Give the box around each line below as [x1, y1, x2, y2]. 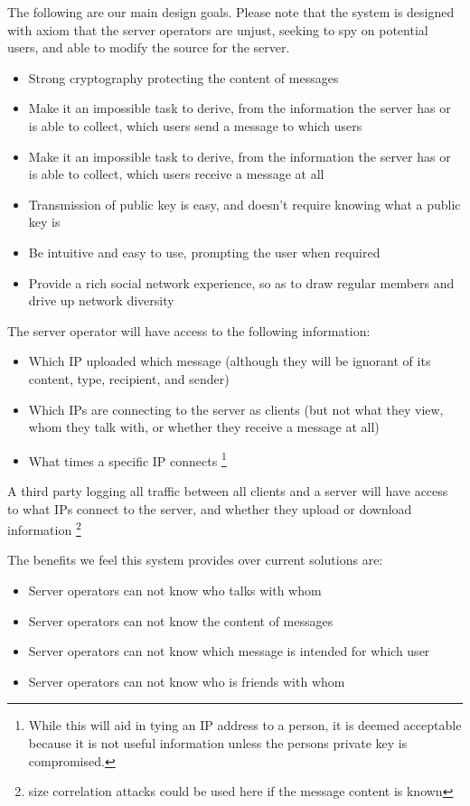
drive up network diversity [28, 291, 174, 310]
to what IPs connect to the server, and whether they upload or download [7, 499, 412, 518]
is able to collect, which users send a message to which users [28, 116, 362, 135]
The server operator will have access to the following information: [7, 321, 371, 340]
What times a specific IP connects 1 [28, 448, 227, 470]
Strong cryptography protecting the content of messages [28, 68, 339, 87]
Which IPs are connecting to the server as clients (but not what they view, [28, 399, 444, 418]
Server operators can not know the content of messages [28, 611, 334, 630]
